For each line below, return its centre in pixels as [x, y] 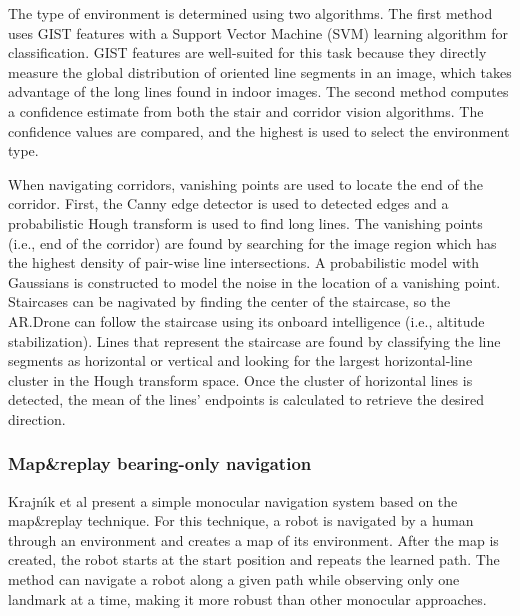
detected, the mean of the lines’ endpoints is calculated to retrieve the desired [246, 399]
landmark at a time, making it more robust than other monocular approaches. [247, 598]
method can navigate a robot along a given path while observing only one [234, 579]
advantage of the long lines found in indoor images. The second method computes [258, 91]
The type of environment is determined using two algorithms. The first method [250, 13]
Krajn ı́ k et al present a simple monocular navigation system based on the [233, 500]
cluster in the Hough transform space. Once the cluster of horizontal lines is [240, 379]
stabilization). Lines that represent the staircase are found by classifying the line [254, 340]
